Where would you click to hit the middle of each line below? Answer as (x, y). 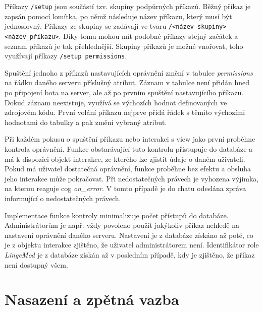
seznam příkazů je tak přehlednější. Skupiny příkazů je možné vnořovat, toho (124, 46)
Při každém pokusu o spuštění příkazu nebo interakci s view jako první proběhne (130, 139)
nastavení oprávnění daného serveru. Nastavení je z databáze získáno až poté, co (129, 235)
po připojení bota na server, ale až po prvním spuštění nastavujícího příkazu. (124, 92)
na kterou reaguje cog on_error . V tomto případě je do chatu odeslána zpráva (125, 188)
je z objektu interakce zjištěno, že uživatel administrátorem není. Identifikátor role (132, 245)
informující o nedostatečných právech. (63, 198)
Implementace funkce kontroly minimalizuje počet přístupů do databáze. (117, 215)
